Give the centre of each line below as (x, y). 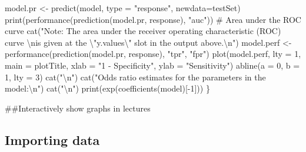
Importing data (52, 139)
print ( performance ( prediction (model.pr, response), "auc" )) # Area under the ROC (153, 19)
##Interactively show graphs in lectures (78, 108)
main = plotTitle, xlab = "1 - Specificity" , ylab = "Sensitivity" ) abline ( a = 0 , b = (152, 65)
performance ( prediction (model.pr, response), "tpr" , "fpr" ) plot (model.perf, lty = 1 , (153, 54)
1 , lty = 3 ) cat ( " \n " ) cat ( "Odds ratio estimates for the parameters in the (135, 77)
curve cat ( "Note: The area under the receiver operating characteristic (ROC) (143, 31)
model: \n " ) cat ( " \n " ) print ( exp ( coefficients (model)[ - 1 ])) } (107, 88)
